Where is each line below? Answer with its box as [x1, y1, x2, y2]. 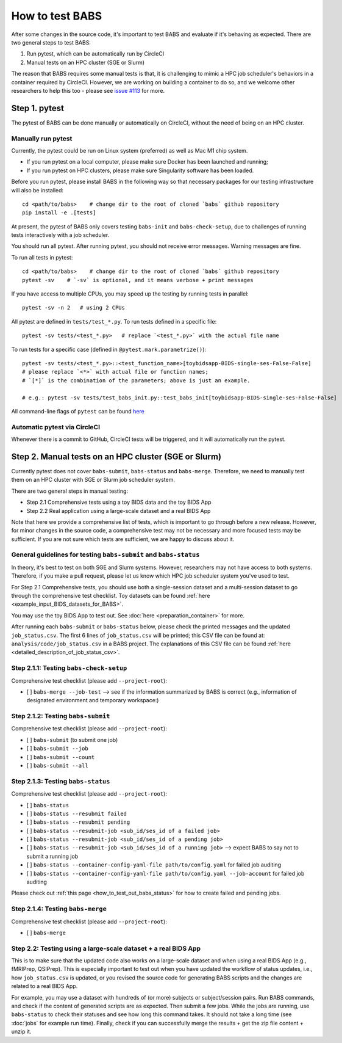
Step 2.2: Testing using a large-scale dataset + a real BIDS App [11, 944, 201, 953]
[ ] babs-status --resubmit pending [26, 818, 130, 826]
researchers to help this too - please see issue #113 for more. [11, 87, 165, 94]
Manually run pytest [11, 134, 73, 143]
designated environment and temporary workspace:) [26, 697, 159, 704]
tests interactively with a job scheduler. [11, 231, 110, 239]
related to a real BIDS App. [11, 983, 78, 990]
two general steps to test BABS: [11, 38, 91, 46]
